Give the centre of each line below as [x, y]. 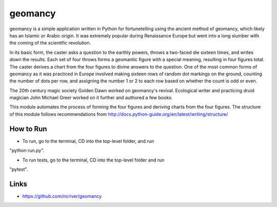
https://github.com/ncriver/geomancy [62, 196]
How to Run [28, 129]
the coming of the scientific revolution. [50, 43]
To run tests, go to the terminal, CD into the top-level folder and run [93, 160]
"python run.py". [27, 151]
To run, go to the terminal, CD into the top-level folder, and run [88, 141]
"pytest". [19, 169]
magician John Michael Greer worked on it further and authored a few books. [91, 98]
